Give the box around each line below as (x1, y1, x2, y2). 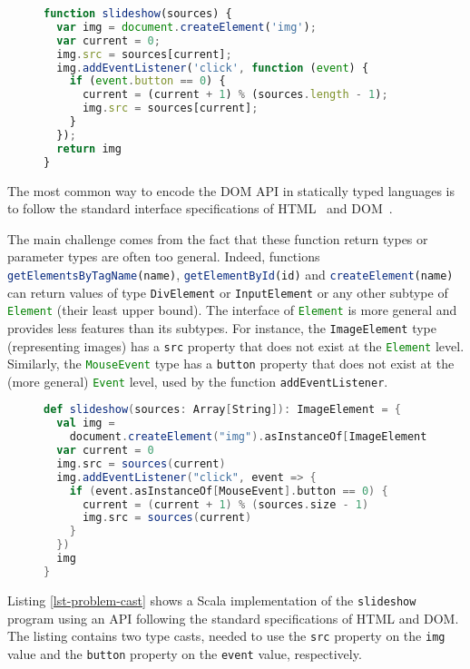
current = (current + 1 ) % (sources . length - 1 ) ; (82, 88, 388, 102)
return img (56, 142, 122, 155)
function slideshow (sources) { (44, 7, 232, 20)
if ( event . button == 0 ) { (69, 74, 226, 88)
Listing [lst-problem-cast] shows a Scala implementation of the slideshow (7, 590, 416, 609)
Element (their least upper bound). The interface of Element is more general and (7, 300, 457, 320)
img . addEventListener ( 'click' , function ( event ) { (56, 61, 369, 74)
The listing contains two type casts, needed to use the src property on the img (7, 626, 446, 645)
